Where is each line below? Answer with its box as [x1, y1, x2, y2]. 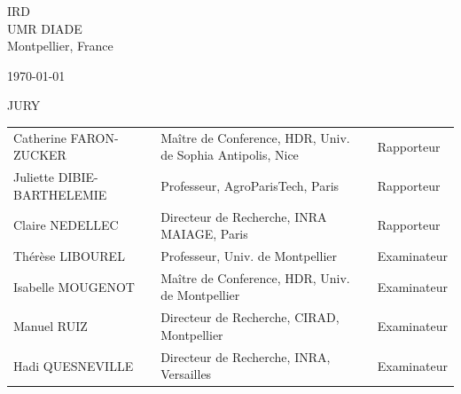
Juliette [13, 168, 55, 186]
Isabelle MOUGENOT [13, 277, 135, 295]
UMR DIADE [7, 19, 82, 37]
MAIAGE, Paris [160, 225, 248, 243]
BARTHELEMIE [13, 185, 107, 203]
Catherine [13, 128, 66, 146]
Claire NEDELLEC [13, 216, 119, 234]
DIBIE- [58, 168, 98, 186]
